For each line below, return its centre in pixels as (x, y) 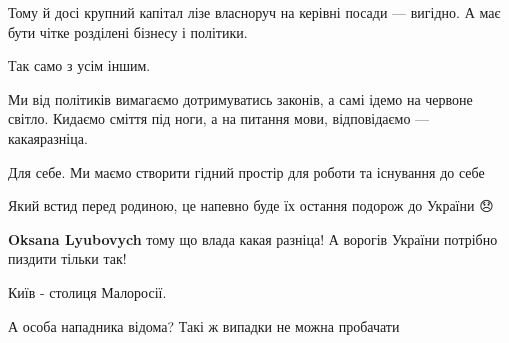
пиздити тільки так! (67, 258)
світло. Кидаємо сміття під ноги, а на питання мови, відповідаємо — (219, 118)
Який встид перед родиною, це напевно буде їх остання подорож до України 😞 (251, 205)
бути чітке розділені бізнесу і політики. (128, 31)
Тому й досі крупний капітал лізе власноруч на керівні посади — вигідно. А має (254, 12)
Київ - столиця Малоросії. (87, 291)
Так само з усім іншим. (79, 65)
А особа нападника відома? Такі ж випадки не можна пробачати (204, 325)
